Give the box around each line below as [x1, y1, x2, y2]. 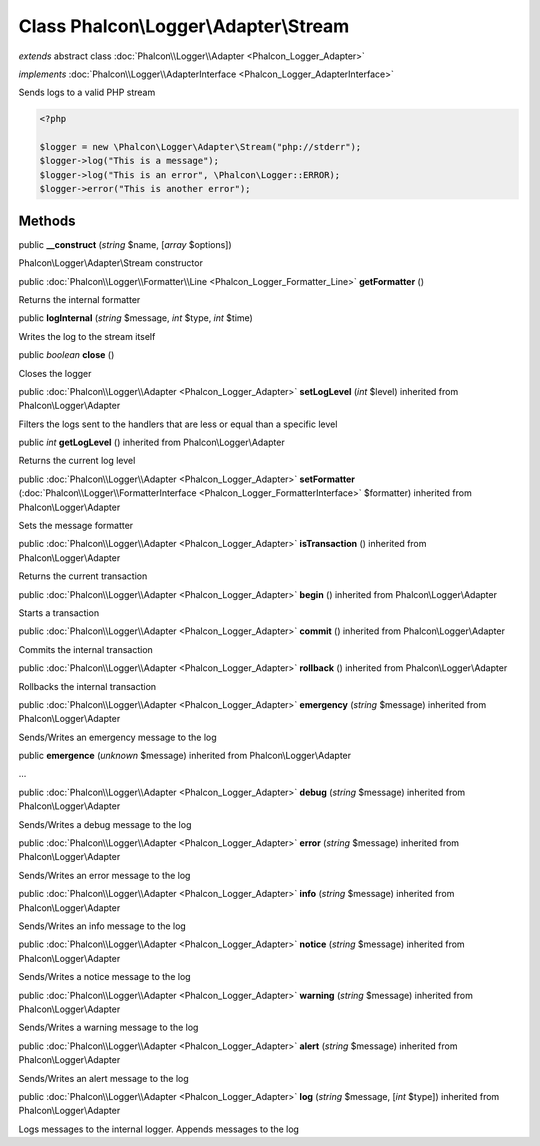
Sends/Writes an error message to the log [18, 869, 191, 881]
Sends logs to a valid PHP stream [18, 86, 156, 99]
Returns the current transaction [18, 570, 148, 582]
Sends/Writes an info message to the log [18, 920, 187, 932]
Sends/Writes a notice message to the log [18, 971, 191, 983]
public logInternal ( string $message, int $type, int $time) [18, 312, 254, 324]
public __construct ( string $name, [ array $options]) [18, 238, 232, 250]
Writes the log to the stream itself [18, 330, 156, 342]
